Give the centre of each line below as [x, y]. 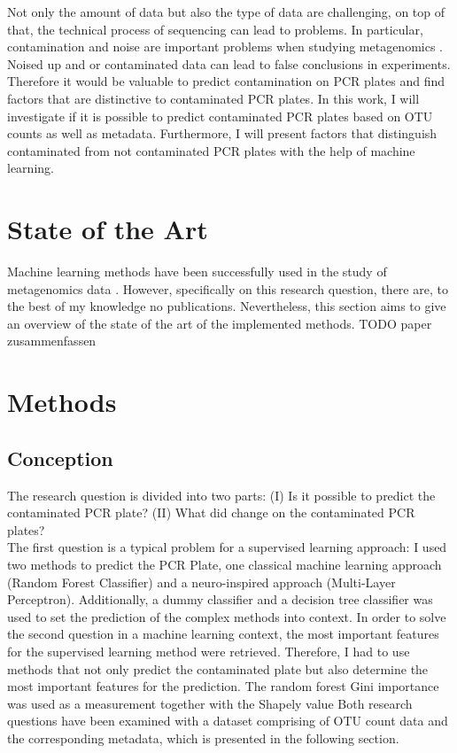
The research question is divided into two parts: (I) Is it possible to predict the [221, 495]
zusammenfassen [52, 341]
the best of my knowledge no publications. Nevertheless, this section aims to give [227, 306]
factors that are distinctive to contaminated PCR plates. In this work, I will [213, 98]
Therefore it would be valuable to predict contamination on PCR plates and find [226, 81]
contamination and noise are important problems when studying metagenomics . [225, 47]
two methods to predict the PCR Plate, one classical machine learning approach [225, 564]
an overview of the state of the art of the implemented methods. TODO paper [220, 323]
